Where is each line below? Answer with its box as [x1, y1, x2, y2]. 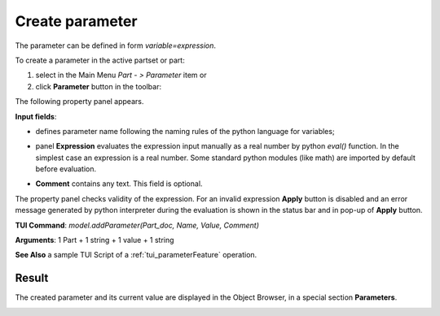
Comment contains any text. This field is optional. [35, 179, 203, 188]
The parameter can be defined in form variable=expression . [15, 41, 216, 50]
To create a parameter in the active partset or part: [15, 55, 185, 65]
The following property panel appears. [15, 97, 144, 106]
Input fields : [15, 111, 57, 121]
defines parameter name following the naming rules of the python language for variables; [35, 126, 335, 136]
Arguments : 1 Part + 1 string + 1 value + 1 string [15, 236, 174, 245]
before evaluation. [35, 164, 97, 174]
